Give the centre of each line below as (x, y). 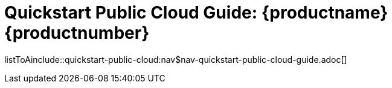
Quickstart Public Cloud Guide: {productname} (196, 13)
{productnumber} (77, 33)
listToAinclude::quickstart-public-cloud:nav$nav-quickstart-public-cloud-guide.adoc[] (176, 59)
